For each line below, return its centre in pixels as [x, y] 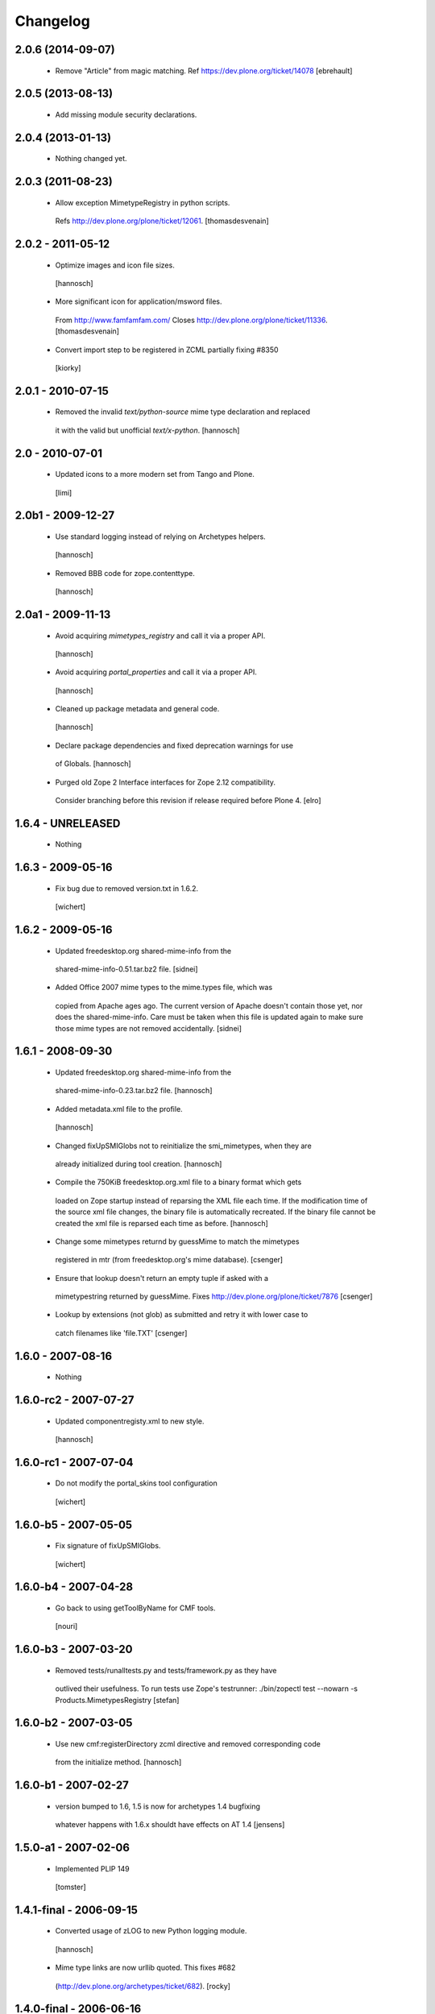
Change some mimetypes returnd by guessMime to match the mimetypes [177, 1241]
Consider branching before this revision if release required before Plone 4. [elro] [188, 801]
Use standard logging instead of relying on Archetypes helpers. [160, 537]
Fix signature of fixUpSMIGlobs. [108, 1546]
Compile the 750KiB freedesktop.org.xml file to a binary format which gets [178, 1182]
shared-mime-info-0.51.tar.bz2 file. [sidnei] [126, 969]
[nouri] [66, 1627]
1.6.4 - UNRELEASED [68, 823]
